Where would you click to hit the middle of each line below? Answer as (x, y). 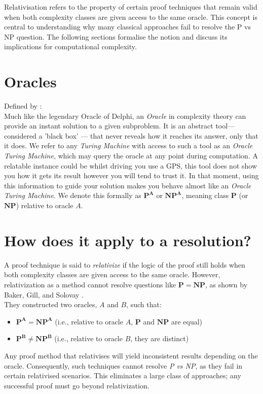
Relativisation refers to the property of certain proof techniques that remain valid (131, 7)
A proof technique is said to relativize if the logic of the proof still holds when (125, 264)
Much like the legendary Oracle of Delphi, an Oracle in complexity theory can (125, 116)
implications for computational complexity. (70, 46)
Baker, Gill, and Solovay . (44, 294)
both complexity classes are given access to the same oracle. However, (112, 274)
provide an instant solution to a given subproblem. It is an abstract (109, 126)
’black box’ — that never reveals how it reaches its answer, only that (152, 135)
